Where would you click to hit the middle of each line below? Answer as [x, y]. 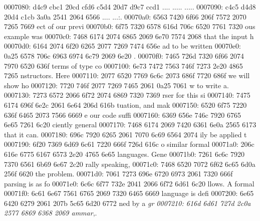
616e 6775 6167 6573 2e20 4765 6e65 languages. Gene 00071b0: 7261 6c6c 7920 [124, 154]
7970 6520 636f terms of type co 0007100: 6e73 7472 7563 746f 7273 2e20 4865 [123, 65]
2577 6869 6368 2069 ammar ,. [51, 213]
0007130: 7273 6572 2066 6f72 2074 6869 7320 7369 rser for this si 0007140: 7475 [127, 95]
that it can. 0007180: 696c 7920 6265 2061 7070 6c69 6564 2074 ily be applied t [125, 134]
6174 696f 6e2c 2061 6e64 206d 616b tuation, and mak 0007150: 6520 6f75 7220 [125, 104]
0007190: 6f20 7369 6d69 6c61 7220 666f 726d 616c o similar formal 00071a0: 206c [129, 144]
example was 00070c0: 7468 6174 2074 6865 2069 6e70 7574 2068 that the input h [129, 36]
